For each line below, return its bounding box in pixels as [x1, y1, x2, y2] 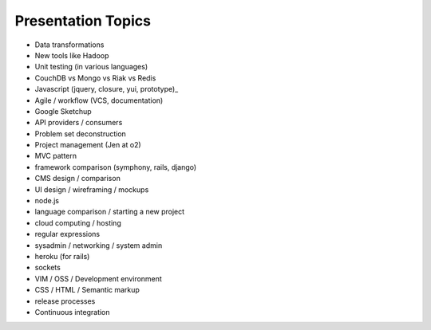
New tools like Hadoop [34, 50, 109, 60]
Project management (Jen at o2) [34, 140, 141, 150]
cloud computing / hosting [34, 218, 121, 227]
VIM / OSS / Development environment [34, 273, 163, 283]
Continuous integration [34, 307, 111, 316]
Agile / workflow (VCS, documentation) [34, 96, 164, 105]
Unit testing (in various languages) [34, 62, 148, 72]
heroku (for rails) [34, 251, 90, 261]
